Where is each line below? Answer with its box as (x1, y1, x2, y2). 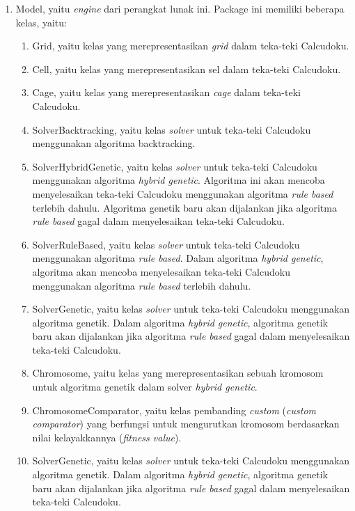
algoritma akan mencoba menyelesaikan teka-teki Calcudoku (32, 264, 290, 278)
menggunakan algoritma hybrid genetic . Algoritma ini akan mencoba (32, 173, 325, 187)
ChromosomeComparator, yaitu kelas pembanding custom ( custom (32, 402, 316, 417)
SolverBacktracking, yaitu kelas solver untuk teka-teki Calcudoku (32, 122, 311, 136)
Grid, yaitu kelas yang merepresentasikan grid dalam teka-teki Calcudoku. (32, 38, 349, 53)
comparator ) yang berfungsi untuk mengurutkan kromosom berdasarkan (32, 416, 340, 431)
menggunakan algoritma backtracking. (32, 136, 196, 150)
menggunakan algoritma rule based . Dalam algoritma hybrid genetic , (32, 251, 324, 265)
